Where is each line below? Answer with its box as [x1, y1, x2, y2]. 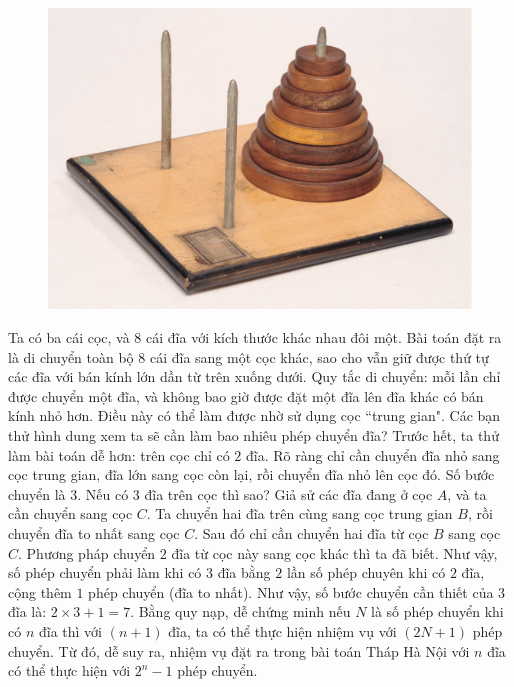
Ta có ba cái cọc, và [8, 327, 130, 348]
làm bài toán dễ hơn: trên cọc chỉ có [8, 444, 230, 465]
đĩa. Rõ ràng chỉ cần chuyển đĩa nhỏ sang [246, 444, 500, 465]
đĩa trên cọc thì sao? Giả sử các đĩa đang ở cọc [144, 483, 433, 504]
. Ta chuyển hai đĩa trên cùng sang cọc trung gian [146, 503, 453, 524]
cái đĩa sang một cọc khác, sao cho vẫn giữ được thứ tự [149, 346, 489, 367]
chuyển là [8, 483, 66, 504]
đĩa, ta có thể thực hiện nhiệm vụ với [168, 620, 397, 641]
